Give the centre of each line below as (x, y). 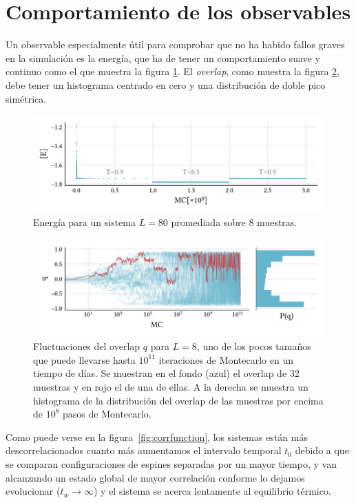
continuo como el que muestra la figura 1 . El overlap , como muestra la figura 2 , (172, 71)
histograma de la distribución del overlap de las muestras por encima (178, 400)
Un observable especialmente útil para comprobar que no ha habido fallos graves (175, 44)
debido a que (322, 450)
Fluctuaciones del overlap (87, 346)
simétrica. (26, 98)
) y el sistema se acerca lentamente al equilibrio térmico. (212, 491)
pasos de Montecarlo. (107, 414)
